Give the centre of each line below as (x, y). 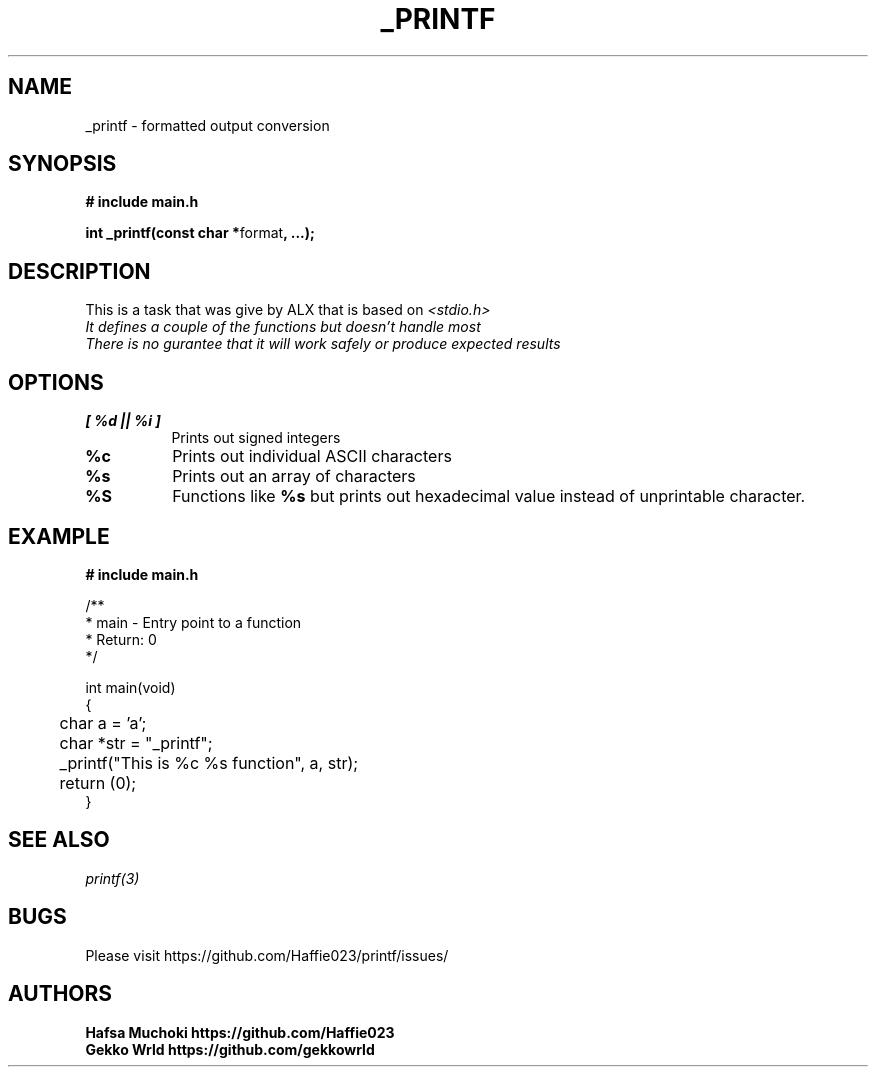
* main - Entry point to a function (193, 622)
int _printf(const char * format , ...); (200, 233)
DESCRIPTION (79, 271)
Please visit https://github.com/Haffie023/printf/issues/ (267, 955)
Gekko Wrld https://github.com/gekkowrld (230, 1049)
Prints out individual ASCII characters (312, 456)
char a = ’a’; (103, 722)
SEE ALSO (59, 840)
